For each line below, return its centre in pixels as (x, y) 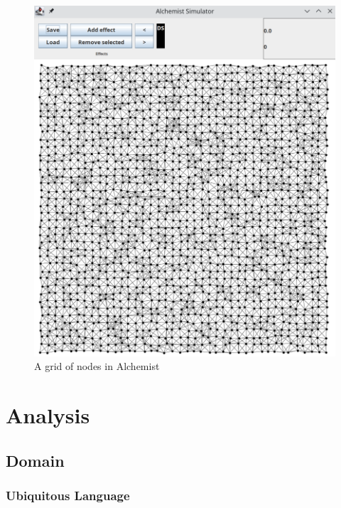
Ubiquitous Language (68, 496)
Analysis (48, 415)
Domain (35, 460)
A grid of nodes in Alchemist (97, 366)
